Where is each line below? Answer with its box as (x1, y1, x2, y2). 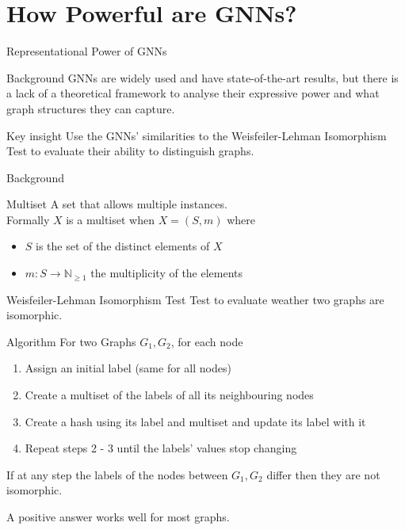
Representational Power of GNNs (6, 43, 167, 59)
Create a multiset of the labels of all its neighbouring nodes (25, 387, 314, 403)
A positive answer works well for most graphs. (6, 509, 230, 524)
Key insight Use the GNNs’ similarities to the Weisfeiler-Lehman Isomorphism (6, 127, 387, 143)
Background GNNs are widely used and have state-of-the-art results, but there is (6, 69, 399, 86)
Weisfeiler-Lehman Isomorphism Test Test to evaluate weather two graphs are (6, 291, 384, 307)
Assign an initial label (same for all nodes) (25, 360, 231, 376)
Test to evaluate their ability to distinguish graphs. (6, 143, 254, 159)
